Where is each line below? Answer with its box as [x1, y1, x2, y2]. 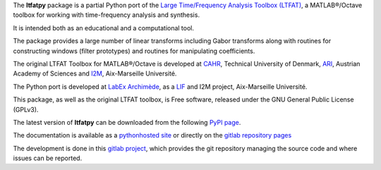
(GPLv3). [13, 105, 39, 114]
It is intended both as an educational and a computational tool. [13, 23, 194, 32]
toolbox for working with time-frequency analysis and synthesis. [13, 11, 200, 19]
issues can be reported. [13, 154, 83, 162]
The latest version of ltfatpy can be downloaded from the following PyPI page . [13, 118, 241, 126]
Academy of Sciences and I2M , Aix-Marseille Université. [13, 69, 177, 78]
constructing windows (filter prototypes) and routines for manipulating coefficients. [13, 47, 255, 55]
